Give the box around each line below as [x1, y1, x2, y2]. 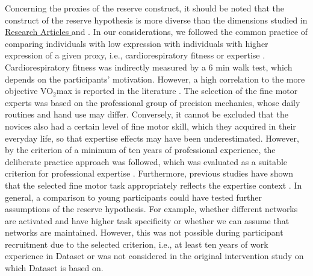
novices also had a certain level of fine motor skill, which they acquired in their [5, 119, 296, 132]
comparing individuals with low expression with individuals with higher [5, 37, 268, 49]
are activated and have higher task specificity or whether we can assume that [5, 214, 290, 227]
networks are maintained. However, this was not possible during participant [5, 226, 284, 239]
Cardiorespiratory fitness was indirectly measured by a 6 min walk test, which [5, 60, 293, 73]
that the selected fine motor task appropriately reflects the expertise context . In [5, 178, 302, 191]
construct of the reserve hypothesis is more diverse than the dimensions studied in [5, 13, 308, 26]
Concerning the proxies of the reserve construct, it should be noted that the [5, 2, 285, 14]
